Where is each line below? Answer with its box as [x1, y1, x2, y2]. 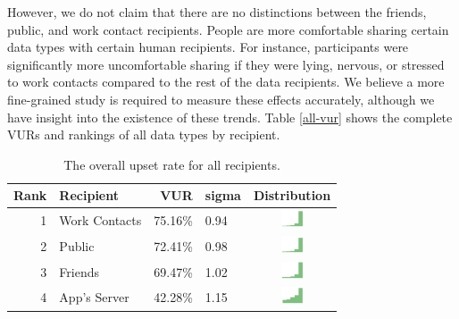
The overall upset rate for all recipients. [63, 155, 280, 173]
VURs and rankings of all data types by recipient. [7, 125, 280, 144]
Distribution [253, 186, 331, 205]
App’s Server [59, 288, 129, 306]
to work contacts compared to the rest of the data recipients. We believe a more [7, 72, 445, 91]
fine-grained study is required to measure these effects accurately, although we [7, 89, 435, 108]
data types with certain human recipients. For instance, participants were [7, 38, 409, 56]
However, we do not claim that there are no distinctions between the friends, [7, 3, 427, 21]
